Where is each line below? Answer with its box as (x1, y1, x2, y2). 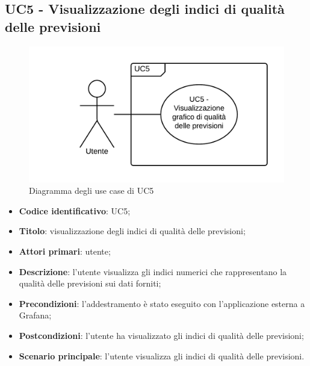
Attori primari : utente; (19, 245, 111, 258)
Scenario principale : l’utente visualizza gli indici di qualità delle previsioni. (19, 349, 305, 362)
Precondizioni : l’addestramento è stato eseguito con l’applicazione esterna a (19, 297, 305, 309)
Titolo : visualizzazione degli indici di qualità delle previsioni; (19, 225, 246, 237)
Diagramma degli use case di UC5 (29, 184, 154, 197)
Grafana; (19, 309, 52, 321)
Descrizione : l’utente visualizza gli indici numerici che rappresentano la (19, 265, 287, 278)
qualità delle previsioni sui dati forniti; (19, 277, 161, 290)
